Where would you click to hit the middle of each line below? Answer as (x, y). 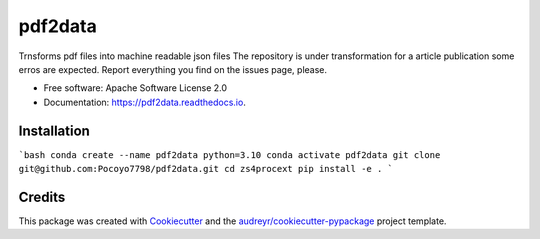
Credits (42, 196)
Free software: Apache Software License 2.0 (135, 88)
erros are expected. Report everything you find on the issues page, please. (173, 69)
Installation (54, 130)
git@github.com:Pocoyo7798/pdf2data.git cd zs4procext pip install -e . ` (206, 169)
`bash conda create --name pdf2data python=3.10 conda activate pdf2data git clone (229, 154)
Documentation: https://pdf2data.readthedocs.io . (145, 102)
